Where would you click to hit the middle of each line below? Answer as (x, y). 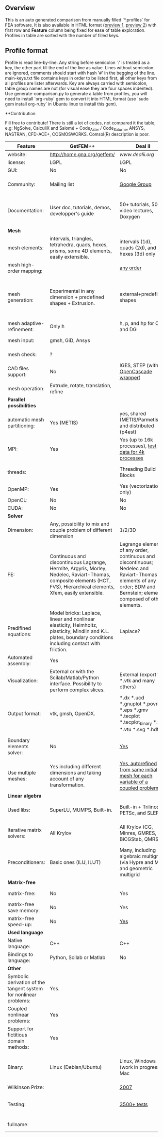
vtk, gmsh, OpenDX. (73, 714)
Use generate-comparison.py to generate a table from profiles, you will (76, 93)
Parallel (16, 399)
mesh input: (21, 340)
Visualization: (23, 681)
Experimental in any (72, 291)
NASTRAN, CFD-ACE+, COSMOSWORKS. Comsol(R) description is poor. (77, 134)
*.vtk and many (137, 681)
